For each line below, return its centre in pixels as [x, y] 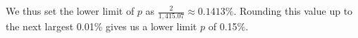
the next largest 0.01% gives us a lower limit [101, 26]
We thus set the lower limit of [70, 11]
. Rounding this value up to [293, 11]
